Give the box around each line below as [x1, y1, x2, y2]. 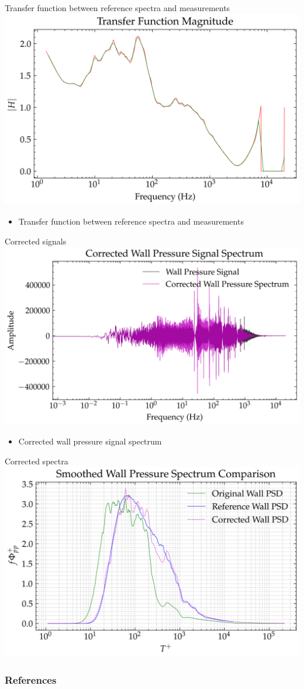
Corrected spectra [5, 454, 68, 467]
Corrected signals [5, 235, 67, 247]
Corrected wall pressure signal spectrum [18, 435, 162, 447]
